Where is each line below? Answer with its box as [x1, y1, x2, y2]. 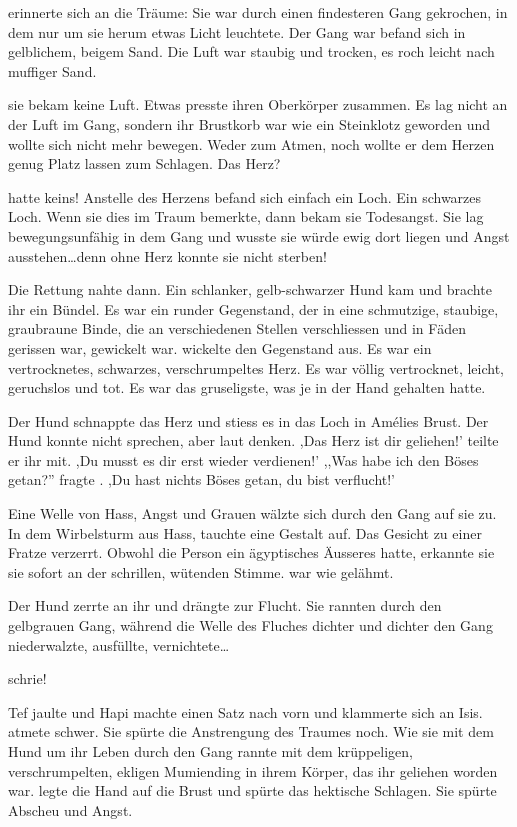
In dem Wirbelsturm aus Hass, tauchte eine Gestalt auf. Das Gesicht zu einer [8, 522, 482, 543]
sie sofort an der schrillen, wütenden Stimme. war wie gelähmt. [8, 561, 394, 582]
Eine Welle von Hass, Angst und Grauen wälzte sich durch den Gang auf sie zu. [8, 503, 497, 524]
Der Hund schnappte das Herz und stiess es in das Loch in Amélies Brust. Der [8, 410, 489, 431]
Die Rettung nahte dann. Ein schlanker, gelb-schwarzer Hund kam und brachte [8, 279, 492, 300]
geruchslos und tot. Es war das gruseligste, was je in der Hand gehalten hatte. [8, 377, 486, 398]
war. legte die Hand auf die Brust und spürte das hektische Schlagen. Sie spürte [8, 780, 497, 801]
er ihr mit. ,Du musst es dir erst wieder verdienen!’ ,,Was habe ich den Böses [8, 449, 479, 470]
